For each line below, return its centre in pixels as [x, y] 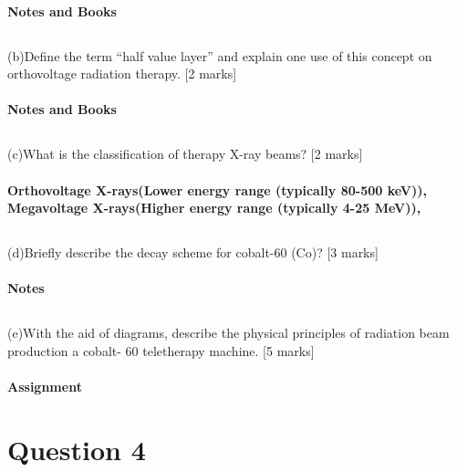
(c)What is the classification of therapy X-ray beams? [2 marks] [185, 154]
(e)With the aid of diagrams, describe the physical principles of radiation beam [228, 333]
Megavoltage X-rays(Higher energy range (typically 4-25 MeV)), [214, 208]
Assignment [45, 387]
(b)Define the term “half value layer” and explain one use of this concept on [220, 55]
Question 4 [77, 449]
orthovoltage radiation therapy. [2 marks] [122, 73]
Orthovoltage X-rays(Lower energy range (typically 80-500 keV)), [217, 189]
